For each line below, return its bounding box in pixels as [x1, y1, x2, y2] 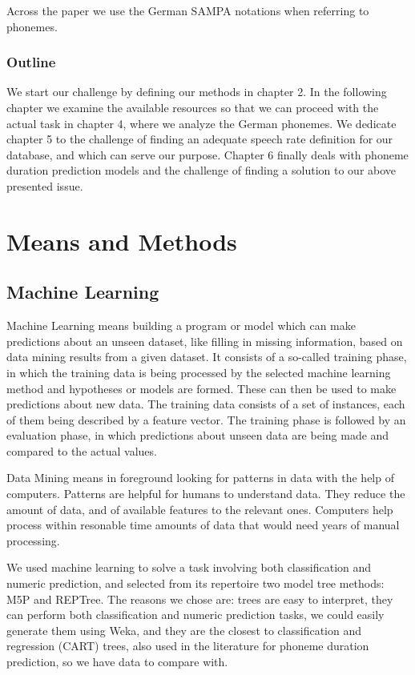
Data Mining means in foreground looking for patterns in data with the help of [6, 469, 394, 486]
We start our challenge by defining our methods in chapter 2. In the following [6, 83, 387, 100]
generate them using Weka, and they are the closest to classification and [6, 621, 361, 638]
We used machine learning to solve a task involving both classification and [6, 559, 372, 576]
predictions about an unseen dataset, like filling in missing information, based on [6, 332, 403, 349]
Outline [6, 52, 56, 72]
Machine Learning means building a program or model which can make [6, 317, 356, 334]
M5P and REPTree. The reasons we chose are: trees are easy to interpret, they [6, 590, 393, 607]
